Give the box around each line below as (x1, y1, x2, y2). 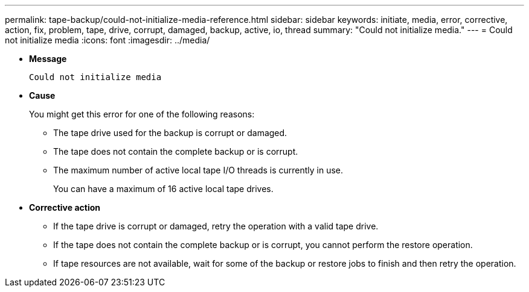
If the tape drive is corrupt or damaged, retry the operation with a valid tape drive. (53, 221, 379, 231)
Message (29, 54, 67, 64)
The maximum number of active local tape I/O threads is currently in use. (53, 165, 344, 175)
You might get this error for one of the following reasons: (29, 109, 255, 119)
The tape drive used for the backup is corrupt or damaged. (53, 128, 287, 138)
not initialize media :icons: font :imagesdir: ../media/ (5, 35, 210, 45)
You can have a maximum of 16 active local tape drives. (53, 184, 274, 194)
